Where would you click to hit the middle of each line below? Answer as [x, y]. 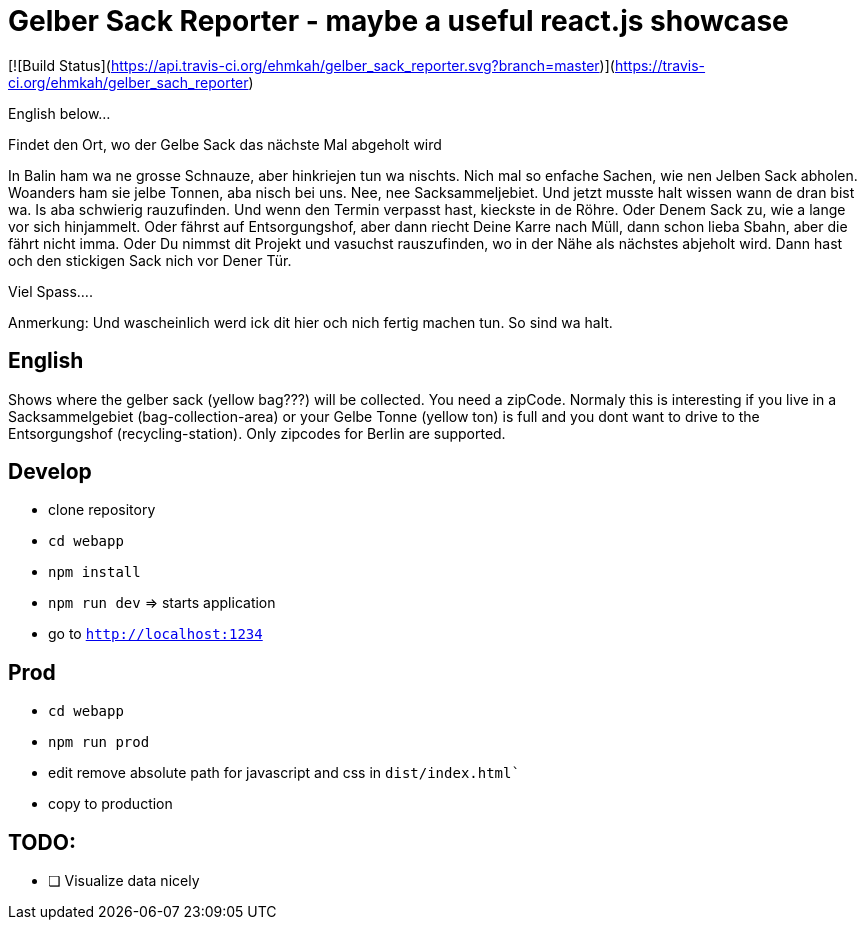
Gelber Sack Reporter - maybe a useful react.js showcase [398, 21]
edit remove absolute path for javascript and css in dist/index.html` [284, 773]
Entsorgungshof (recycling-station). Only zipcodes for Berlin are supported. [257, 433]
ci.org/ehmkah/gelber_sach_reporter [128, 82]
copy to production [110, 804]
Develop [50, 472]
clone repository [102, 510]
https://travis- [660, 65]
